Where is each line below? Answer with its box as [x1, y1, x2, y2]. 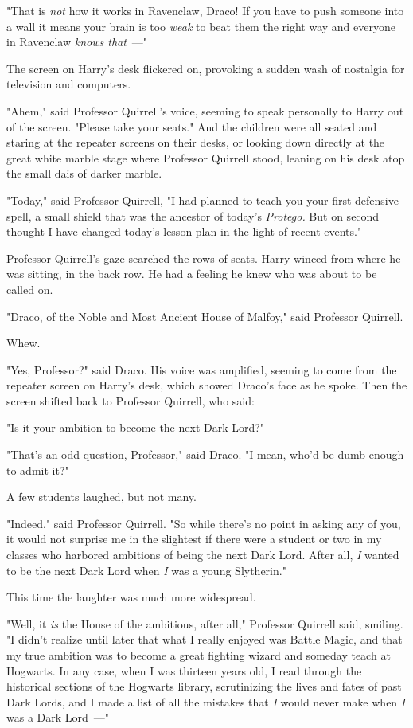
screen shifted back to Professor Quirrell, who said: [6, 392, 255, 409]
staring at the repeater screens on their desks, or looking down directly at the [6, 134, 385, 151]
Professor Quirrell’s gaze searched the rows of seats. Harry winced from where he [6, 249, 401, 266]
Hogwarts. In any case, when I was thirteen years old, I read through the [6, 662, 362, 679]
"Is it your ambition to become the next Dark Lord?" [6, 419, 265, 436]
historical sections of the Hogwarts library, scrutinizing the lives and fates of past [6, 678, 402, 695]
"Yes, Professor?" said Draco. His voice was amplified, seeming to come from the [6, 361, 397, 378]
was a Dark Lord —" [6, 709, 110, 726]
